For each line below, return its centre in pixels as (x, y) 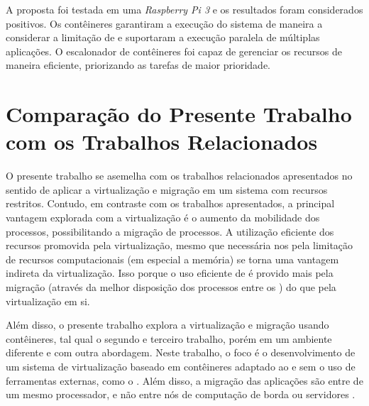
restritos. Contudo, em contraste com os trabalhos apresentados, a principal (170, 203)
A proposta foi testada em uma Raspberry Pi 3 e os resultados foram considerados (184, 9)
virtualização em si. (48, 301)
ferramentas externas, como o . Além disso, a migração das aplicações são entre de (184, 380)
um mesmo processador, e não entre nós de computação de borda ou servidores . (181, 394)
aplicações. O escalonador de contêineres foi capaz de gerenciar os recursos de (174, 51)
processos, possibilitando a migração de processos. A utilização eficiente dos (170, 231)
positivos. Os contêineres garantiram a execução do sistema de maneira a (164, 23)
